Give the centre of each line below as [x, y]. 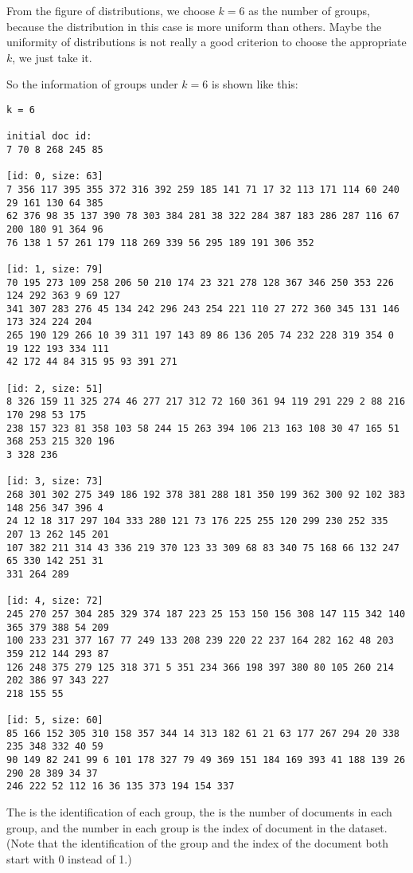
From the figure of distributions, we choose [111, 10]
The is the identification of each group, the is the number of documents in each [199, 812]
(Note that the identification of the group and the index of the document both [197, 843]
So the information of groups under [92, 84]
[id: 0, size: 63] [55, 176]
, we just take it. [52, 57]
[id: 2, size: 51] [55, 388]
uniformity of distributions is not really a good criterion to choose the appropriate [206, 42]
